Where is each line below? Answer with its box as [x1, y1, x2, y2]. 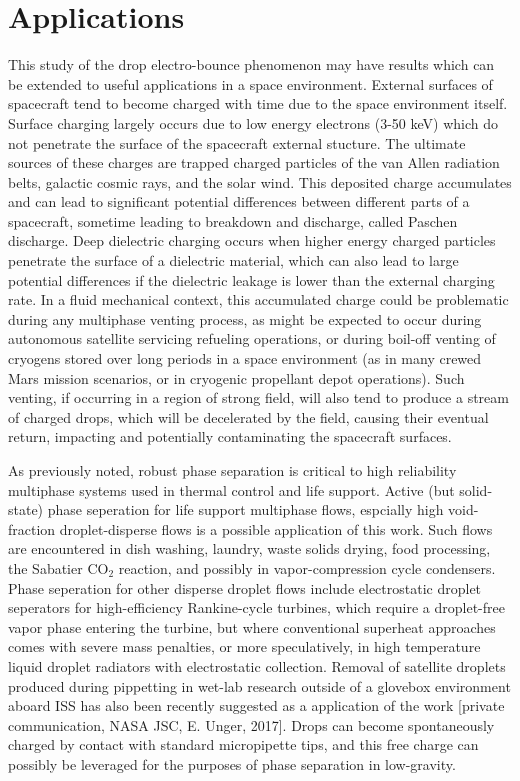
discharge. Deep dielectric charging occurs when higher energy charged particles [8, 230, 496, 251]
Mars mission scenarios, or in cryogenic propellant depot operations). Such [8, 367, 465, 388]
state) [8, 499, 44, 520]
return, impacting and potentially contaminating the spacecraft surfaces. [8, 426, 452, 447]
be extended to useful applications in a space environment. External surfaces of [8, 73, 493, 94]
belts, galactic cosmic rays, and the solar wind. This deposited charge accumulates [8, 171, 512, 192]
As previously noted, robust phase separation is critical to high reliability [8, 460, 457, 480]
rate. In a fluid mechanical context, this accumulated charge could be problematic [8, 289, 509, 310]
